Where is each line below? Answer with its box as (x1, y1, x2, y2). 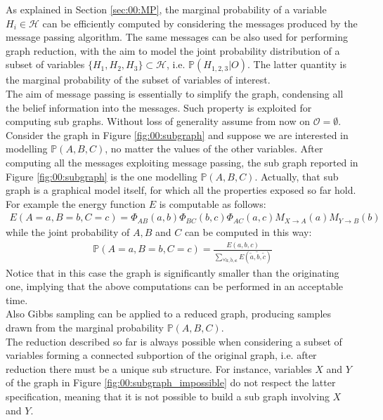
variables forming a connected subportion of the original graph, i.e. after (6, 348, 317, 362)
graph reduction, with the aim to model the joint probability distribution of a (6, 43, 340, 58)
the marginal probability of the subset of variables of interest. (6, 72, 271, 87)
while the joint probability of (6, 225, 130, 239)
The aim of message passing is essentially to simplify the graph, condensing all (6, 86, 344, 100)
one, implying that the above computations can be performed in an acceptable (6, 279, 344, 294)
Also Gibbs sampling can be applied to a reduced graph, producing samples (6, 306, 332, 321)
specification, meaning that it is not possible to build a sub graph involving (6, 388, 330, 403)
